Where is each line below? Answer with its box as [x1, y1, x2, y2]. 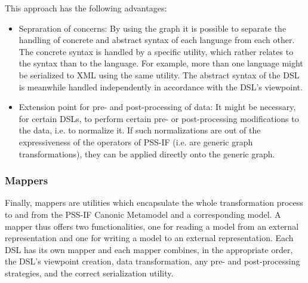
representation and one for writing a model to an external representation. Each [5, 232, 294, 244]
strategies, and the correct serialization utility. [5, 266, 174, 279]
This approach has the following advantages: [5, 2, 167, 14]
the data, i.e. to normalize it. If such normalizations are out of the [19, 124, 261, 136]
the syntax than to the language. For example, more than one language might [19, 57, 303, 69]
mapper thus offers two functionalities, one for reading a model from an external [5, 220, 299, 232]
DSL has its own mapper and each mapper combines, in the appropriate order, [5, 243, 293, 255]
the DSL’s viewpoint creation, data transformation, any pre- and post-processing [5, 255, 300, 267]
